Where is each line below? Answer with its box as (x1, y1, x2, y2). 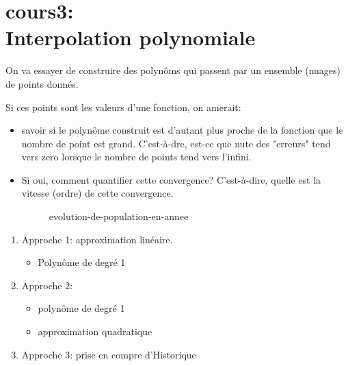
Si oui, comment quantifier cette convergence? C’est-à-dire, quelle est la (21, 172, 321, 186)
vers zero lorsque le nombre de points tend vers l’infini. (21, 149, 252, 164)
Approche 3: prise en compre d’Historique (21, 347, 196, 361)
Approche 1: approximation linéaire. (21, 232, 173, 246)
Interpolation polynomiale (5, 23, 256, 51)
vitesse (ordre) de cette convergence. (21, 186, 174, 200)
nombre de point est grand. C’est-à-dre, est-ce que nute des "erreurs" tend (21, 136, 331, 150)
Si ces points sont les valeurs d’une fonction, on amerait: (5, 99, 241, 114)
